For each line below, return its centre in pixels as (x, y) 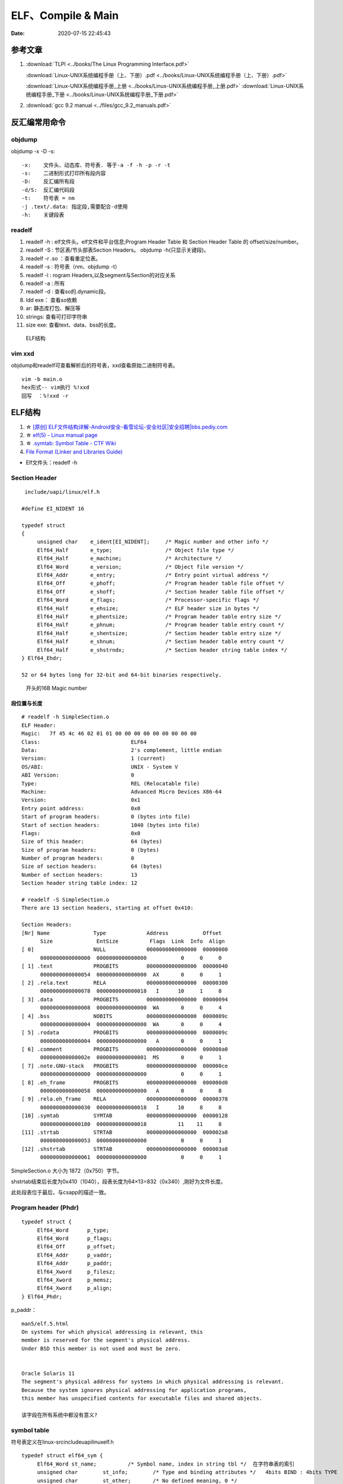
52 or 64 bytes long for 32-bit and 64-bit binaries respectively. (122, 675)
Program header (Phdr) (45, 1208)
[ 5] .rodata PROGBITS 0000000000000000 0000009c (125, 1033)
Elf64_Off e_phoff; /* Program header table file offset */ (161, 584)
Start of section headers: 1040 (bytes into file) (111, 825)
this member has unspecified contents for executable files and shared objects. (142, 1399)
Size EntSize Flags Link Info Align (132, 941)
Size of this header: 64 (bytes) (92, 842)
